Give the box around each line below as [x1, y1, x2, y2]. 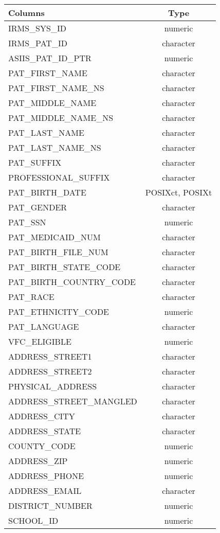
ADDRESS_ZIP [8, 455, 68, 467]
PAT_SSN [8, 216, 46, 228]
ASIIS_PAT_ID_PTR [8, 52, 91, 64]
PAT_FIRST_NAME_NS [8, 82, 104, 94]
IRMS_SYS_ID [8, 22, 66, 34]
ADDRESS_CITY [8, 410, 75, 422]
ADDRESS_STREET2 [8, 365, 92, 377]
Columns [8, 7, 45, 19]
